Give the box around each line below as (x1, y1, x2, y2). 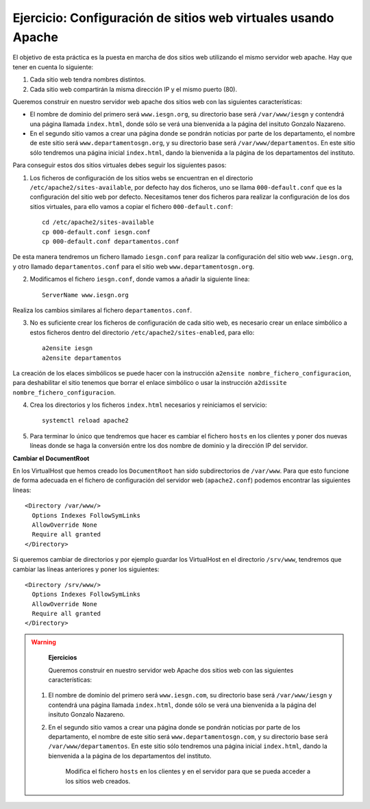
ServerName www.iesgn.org (42, 291, 129, 299)
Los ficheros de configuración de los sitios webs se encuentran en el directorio (29, 173, 254, 182)
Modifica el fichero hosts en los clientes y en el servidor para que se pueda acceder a (65, 767, 311, 775)
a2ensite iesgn (42, 345, 93, 352)
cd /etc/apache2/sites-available (42, 219, 154, 226)
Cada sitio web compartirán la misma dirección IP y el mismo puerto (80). (29, 85, 238, 93)
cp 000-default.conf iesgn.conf (42, 228, 151, 236)
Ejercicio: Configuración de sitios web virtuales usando (12, 10, 334, 25)
